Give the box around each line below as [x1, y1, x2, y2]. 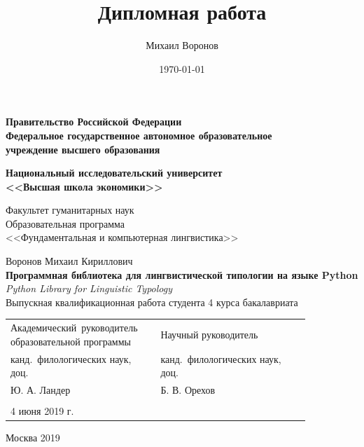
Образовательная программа [6, 216, 125, 231]
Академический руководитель [10, 320, 138, 335]
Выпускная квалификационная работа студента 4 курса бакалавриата [6, 294, 298, 309]
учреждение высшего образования [6, 142, 160, 156]
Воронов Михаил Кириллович [6, 254, 133, 268]
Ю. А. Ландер [10, 383, 71, 397]
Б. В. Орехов [160, 383, 216, 397]
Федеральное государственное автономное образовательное [6, 128, 272, 142]
